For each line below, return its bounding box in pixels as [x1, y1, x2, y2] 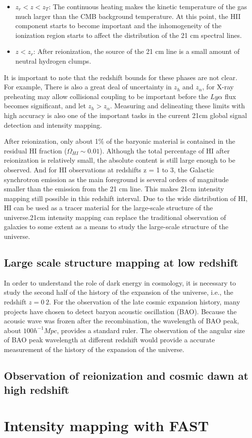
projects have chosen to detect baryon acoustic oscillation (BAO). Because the [4, 306, 237, 316]
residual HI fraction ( [4, 145, 67, 155]
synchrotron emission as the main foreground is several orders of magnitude [4, 174, 229, 184]
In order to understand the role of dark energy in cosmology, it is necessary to [4, 277, 236, 287]
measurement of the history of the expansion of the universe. [4, 344, 185, 354]
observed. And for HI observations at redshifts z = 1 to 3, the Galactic [4, 164, 215, 174]
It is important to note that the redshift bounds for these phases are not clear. [4, 72, 237, 82]
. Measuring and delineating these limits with [110, 101, 245, 111]
